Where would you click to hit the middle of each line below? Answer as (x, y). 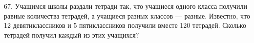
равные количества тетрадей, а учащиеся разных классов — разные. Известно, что (127, 15)
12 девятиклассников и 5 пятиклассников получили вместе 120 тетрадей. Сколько (125, 25)
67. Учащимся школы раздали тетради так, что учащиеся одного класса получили (126, 6)
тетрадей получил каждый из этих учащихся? (72, 34)
